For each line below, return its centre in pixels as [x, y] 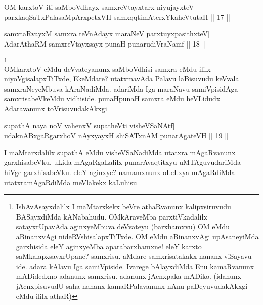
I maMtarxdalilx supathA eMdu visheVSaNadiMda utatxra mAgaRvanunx [120, 152]
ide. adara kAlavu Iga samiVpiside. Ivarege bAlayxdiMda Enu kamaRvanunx [135, 266]
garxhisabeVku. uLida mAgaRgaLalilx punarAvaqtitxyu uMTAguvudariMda [122, 162]
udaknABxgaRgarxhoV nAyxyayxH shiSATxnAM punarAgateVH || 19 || [116, 135]
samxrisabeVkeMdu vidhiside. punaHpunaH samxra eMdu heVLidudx [112, 98]
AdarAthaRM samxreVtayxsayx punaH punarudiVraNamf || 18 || [105, 43]
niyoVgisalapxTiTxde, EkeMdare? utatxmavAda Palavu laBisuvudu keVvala [122, 79]
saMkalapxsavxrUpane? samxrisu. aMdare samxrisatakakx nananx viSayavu [134, 256]
